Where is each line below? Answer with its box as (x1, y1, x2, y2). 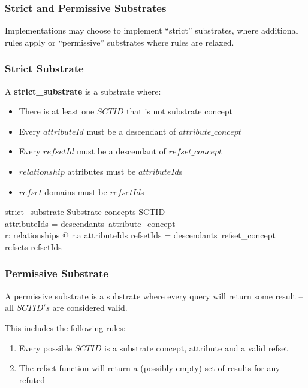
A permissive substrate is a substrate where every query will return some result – (5, 289, 303, 302)
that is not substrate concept (126, 105, 232, 117)
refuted (19, 373, 46, 386)
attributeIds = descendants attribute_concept (5, 217, 176, 229)
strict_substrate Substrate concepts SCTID (5, 205, 165, 218)
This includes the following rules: (5, 321, 126, 334)
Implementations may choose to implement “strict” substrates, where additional (5, 24, 298, 37)
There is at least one (19, 105, 95, 117)
